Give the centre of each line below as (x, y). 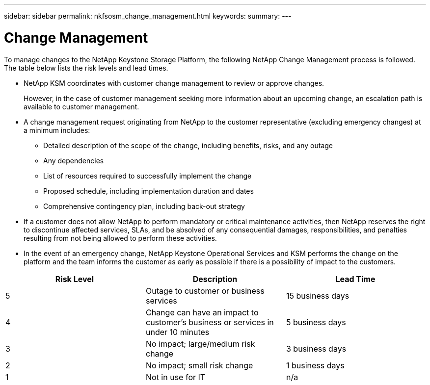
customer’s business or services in (210, 322)
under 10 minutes (177, 332)
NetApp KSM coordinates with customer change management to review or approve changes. (174, 83)
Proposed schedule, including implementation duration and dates (148, 191)
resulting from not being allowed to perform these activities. (120, 238)
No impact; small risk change (199, 365)
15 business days (318, 295)
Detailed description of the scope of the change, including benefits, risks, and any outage (188, 145)
